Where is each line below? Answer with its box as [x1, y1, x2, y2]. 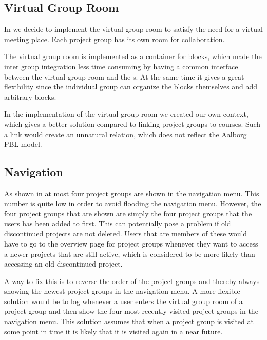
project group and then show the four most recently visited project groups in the [4, 306, 258, 316]
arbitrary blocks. [4, 91, 56, 102]
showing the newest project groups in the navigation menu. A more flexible [4, 286, 240, 296]
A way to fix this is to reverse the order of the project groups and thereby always [4, 275, 260, 286]
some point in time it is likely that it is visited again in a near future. [4, 326, 223, 336]
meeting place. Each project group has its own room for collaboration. [4, 33, 225, 44]
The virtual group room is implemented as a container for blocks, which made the [4, 51, 262, 62]
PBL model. [4, 139, 42, 149]
